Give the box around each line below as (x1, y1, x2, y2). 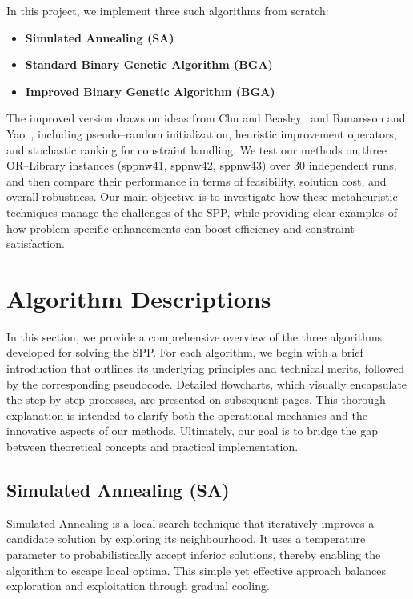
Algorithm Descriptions (6, 282, 271, 314)
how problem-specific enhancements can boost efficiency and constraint (6, 219, 355, 236)
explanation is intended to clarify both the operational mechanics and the (6, 406, 367, 423)
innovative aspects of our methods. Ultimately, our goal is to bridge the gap (6, 422, 378, 439)
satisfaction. (6, 235, 65, 252)
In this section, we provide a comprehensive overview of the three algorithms (6, 328, 383, 345)
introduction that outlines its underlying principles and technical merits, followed (6, 360, 405, 377)
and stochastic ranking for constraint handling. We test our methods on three (6, 141, 387, 158)
